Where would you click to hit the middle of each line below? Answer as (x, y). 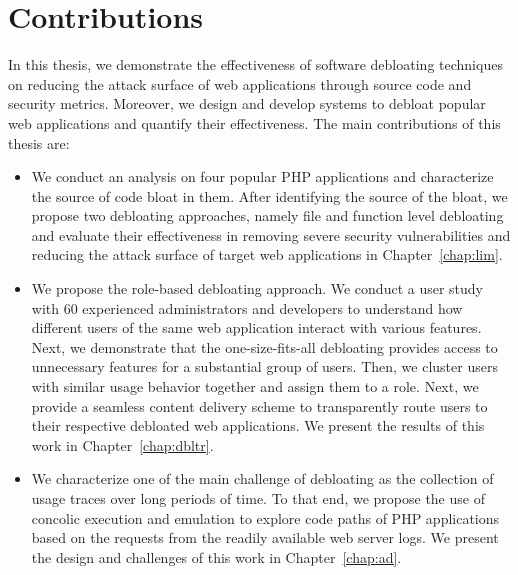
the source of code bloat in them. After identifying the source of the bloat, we (269, 195)
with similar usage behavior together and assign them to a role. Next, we (255, 386)
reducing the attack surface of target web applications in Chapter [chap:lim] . (267, 254)
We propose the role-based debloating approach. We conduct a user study (257, 288)
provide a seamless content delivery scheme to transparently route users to (259, 405)
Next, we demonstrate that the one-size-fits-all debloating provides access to (264, 346)
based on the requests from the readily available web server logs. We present (265, 537)
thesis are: (39, 142)
